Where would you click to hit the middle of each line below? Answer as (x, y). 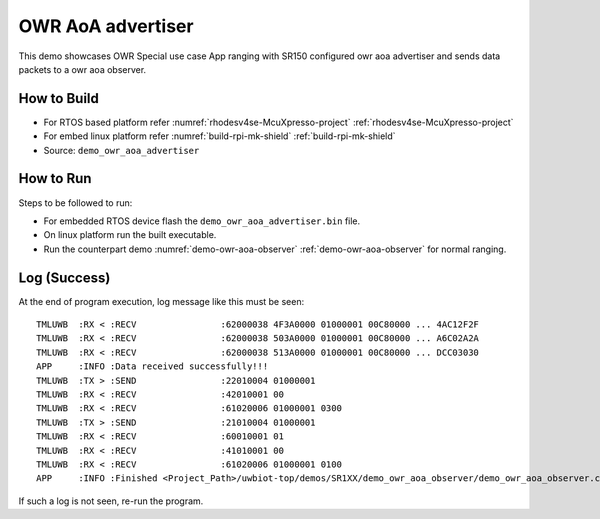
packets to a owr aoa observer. (82, 69)
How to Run (55, 178)
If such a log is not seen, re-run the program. (111, 501)
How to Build (59, 98)
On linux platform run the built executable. (130, 235)
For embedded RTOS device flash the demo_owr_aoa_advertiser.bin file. (202, 221)
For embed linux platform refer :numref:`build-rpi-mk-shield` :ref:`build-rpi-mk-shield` (219, 136)
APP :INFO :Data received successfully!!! (152, 366)
